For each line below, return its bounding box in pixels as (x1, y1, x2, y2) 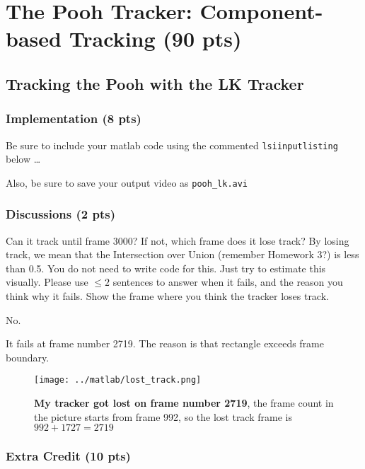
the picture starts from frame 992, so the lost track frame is (34, 409, 292, 424)
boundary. (6, 349, 50, 364)
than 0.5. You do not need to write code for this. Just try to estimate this (6, 260, 326, 275)
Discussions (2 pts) (6, 205, 116, 223)
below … (6, 151, 41, 166)
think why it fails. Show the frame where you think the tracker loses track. (6, 289, 329, 303)
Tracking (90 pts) (69, 24, 242, 53)
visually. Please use (6, 274, 88, 289)
